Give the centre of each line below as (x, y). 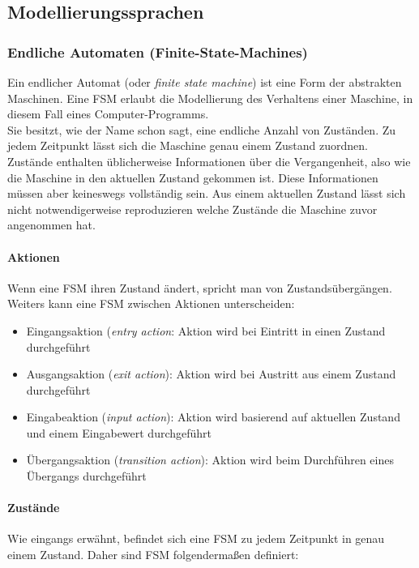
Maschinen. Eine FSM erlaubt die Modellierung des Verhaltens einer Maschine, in (210, 98)
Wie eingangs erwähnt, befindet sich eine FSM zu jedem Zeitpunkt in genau (196, 538)
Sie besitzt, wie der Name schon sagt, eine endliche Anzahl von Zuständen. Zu (202, 129)
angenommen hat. (51, 225)
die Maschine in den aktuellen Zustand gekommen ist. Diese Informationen (193, 177)
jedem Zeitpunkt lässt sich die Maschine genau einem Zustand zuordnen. (188, 145)
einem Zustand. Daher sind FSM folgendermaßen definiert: (153, 555)
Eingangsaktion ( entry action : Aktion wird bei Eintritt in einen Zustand (206, 330)
